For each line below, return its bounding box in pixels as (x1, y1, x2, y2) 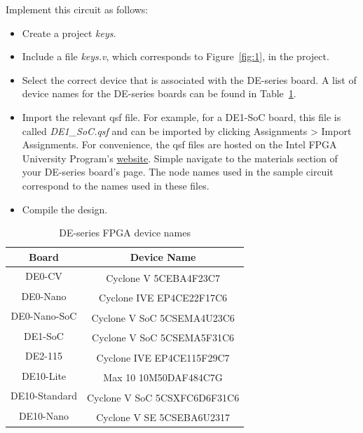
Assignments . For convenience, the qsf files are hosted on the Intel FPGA (22, 137, 337, 152)
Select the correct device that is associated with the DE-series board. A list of (22, 72, 357, 87)
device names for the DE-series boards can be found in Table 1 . (22, 86, 296, 101)
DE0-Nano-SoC (11, 308, 77, 323)
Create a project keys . (22, 25, 116, 40)
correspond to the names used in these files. (22, 178, 210, 192)
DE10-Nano (18, 408, 69, 423)
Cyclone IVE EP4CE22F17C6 (99, 290, 228, 304)
